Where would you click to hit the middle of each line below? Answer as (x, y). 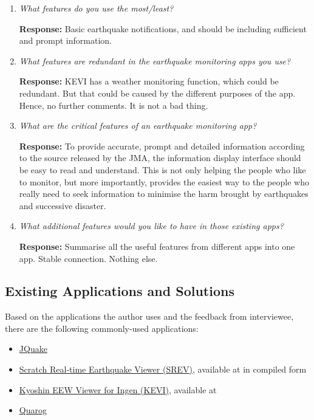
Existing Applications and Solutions (120, 291)
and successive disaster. (63, 205)
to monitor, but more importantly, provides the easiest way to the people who (164, 181)
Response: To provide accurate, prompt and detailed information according (162, 146)
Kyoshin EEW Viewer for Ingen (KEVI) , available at (118, 389)
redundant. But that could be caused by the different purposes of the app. (157, 93)
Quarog (33, 410)
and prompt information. (65, 40)
